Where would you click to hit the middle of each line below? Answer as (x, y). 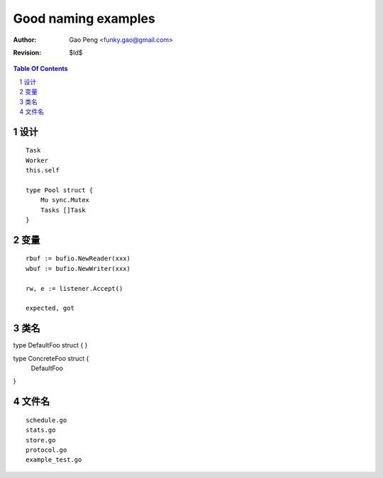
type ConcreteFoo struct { (51, 358)
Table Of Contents (40, 69)
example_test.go (54, 460)
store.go (41, 440)
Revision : (27, 52)
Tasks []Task (63, 210)
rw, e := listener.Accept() (74, 288)
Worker (37, 160)
